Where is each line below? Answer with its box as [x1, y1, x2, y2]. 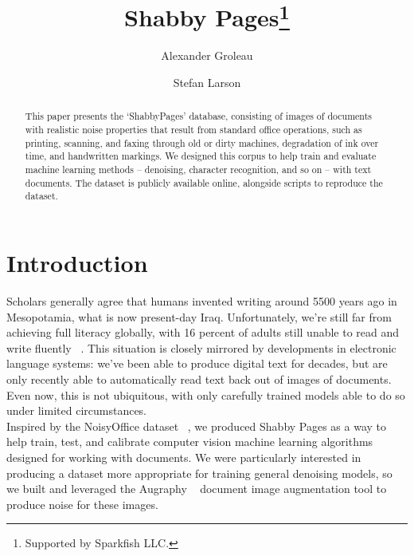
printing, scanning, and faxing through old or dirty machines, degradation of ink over [25, 136, 379, 149]
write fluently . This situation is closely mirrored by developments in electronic [6, 339, 396, 356]
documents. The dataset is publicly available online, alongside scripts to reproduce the [25, 175, 383, 189]
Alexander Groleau [161, 47, 253, 64]
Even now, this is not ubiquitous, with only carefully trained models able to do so [6, 386, 405, 403]
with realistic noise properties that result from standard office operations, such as [25, 123, 362, 136]
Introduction [6, 246, 148, 279]
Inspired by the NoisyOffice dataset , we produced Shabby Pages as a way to [6, 417, 387, 434]
